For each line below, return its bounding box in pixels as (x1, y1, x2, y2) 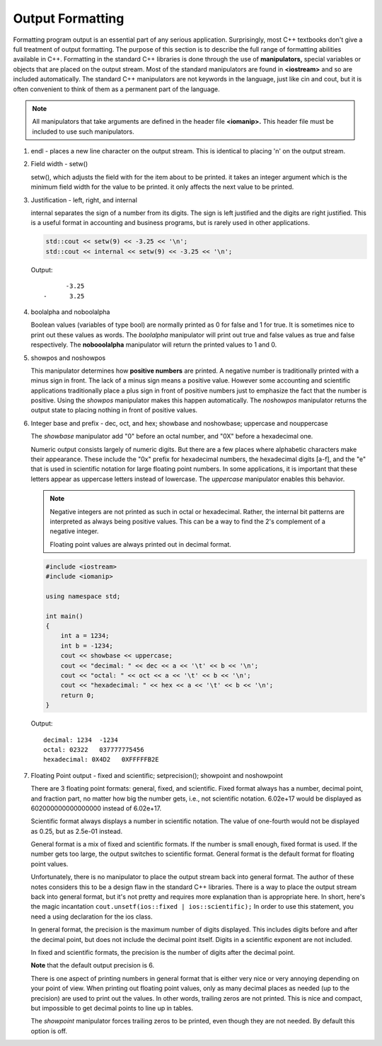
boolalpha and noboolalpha (30, 308, 110, 316)
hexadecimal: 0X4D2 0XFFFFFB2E (43, 755, 159, 764)
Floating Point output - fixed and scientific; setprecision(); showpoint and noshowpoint (30, 771, 283, 779)
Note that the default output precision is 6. (30, 961, 155, 970)
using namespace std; (45, 592, 121, 600)
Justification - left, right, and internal (30, 195, 138, 204)
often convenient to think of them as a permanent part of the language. (13, 85, 221, 93)
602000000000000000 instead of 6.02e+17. (30, 803, 162, 813)
